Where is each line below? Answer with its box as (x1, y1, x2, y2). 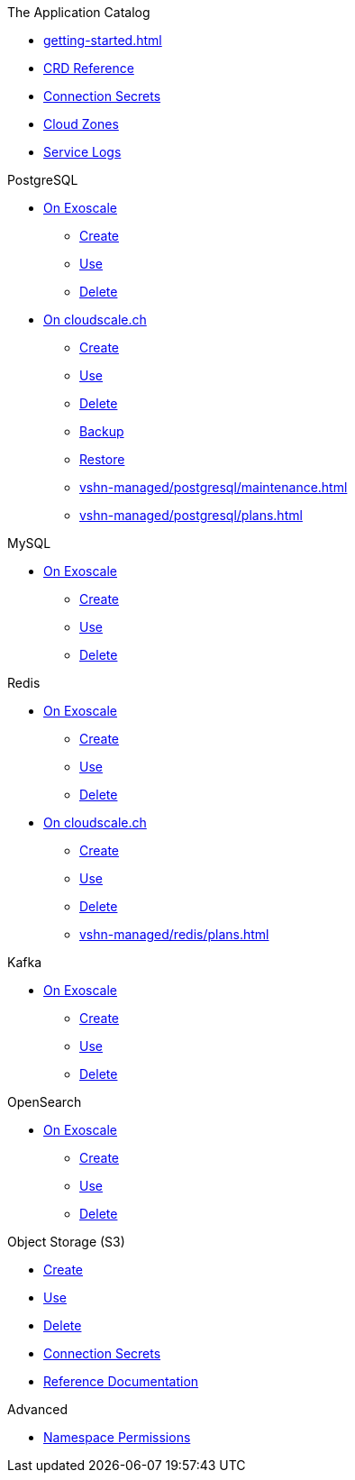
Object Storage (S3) (7, 1234, 125, 1249)
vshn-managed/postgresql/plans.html (79, 507, 303, 523)
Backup (79, 424, 124, 439)
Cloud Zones (43, 116, 119, 132)
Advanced (7, 1402, 68, 1417)
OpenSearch (7, 1094, 82, 1110)
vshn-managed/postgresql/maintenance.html (79, 480, 348, 495)
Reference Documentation (43, 1374, 199, 1389)
